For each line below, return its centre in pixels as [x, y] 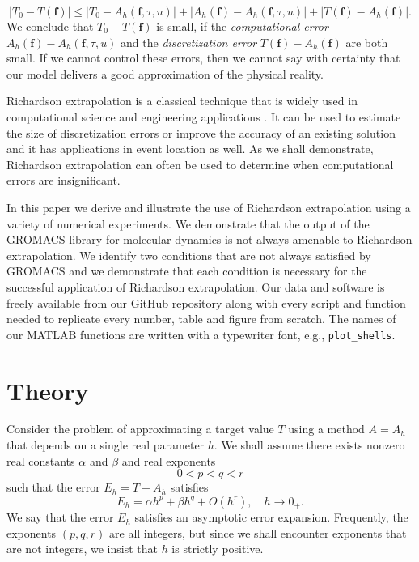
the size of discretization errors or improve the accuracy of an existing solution [201, 132]
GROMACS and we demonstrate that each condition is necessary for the [187, 271]
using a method [326, 429]
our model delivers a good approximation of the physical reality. [165, 73]
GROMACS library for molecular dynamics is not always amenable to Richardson [209, 239]
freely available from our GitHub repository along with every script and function [206, 302]
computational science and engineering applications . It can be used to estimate [204, 116]
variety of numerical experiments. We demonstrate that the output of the [188, 223]
